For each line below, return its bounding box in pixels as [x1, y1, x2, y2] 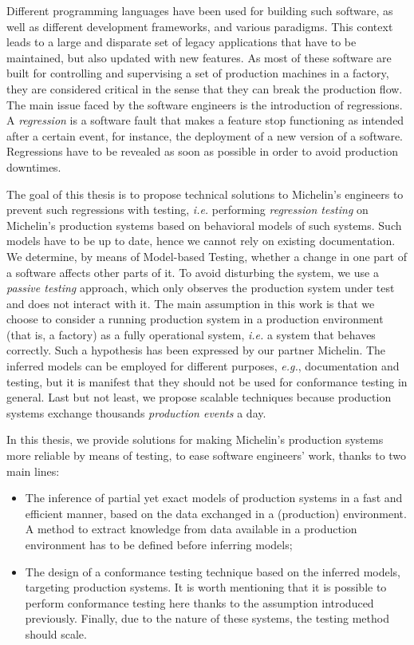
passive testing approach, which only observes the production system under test [6, 279, 395, 296]
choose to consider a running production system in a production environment [6, 311, 384, 327]
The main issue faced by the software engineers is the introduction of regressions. [6, 96, 403, 113]
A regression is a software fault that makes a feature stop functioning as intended [6, 112, 404, 129]
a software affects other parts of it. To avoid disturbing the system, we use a [6, 263, 379, 280]
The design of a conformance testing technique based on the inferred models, [25, 563, 400, 580]
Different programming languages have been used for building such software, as [6, 2, 393, 18]
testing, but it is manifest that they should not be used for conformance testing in [6, 373, 408, 390]
